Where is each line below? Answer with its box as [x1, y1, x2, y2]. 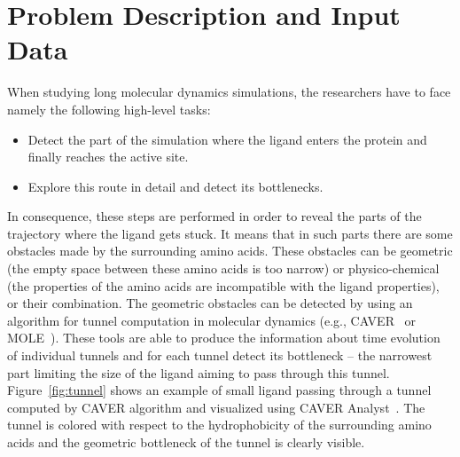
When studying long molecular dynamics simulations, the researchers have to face [7, 83, 451, 101]
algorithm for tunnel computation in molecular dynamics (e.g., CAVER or [7, 311, 417, 329]
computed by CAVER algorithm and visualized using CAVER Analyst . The [7, 398, 425, 416]
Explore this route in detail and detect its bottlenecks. [27, 177, 324, 195]
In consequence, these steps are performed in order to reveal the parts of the [7, 207, 422, 225]
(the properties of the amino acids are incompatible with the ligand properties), [7, 276, 440, 295]
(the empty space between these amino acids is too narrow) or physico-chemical [7, 259, 440, 278]
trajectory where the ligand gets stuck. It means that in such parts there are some [7, 224, 453, 242]
